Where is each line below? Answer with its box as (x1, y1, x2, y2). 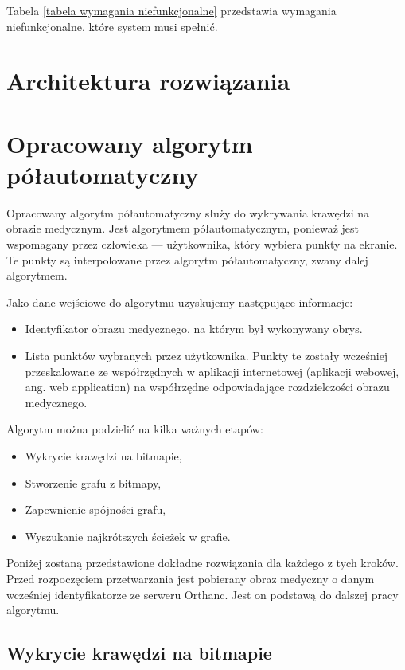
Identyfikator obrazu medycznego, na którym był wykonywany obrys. (25, 320, 363, 337)
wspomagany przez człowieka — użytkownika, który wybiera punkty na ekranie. (6, 236, 398, 253)
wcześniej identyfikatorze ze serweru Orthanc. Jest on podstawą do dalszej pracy (6, 586, 399, 602)
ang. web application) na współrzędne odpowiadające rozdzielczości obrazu (25, 378, 390, 395)
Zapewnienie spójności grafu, (25, 501, 166, 518)
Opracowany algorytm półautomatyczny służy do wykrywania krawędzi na (6, 204, 370, 221)
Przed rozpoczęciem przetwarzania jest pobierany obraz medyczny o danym (6, 570, 375, 586)
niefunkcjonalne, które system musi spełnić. (6, 18, 218, 34)
